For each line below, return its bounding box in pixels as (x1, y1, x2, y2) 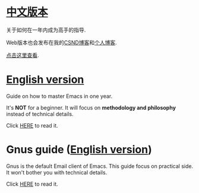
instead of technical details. (6, 110, 74, 117)
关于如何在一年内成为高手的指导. (6, 26, 86, 33)
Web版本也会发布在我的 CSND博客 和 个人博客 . (6, 39, 117, 46)
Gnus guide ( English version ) (6, 143, 153, 157)
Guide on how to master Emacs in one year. (6, 92, 113, 99)
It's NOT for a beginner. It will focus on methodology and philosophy (6, 104, 176, 111)
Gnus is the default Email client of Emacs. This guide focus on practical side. (6, 162, 194, 170)
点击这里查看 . (6, 51, 40, 58)
